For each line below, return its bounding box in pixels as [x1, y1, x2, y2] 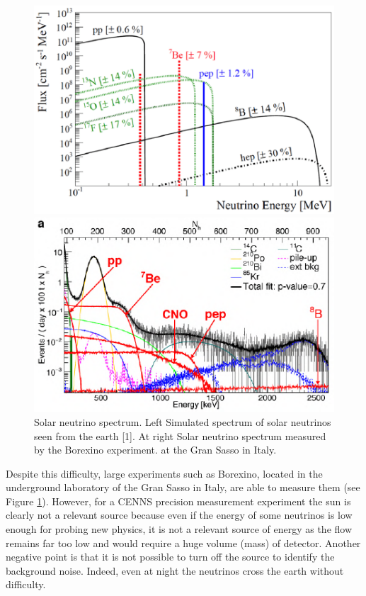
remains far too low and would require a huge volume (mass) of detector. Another [6, 535, 361, 550]
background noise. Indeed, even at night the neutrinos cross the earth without [6, 563, 344, 578]
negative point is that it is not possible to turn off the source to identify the [6, 549, 335, 564]
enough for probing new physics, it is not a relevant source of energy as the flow [6, 522, 353, 536]
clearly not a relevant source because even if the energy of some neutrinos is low [6, 507, 353, 522]
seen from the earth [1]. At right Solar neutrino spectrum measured [34, 428, 326, 443]
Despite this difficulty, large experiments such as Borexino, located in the [6, 466, 323, 480]
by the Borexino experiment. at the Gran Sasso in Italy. [34, 442, 277, 457]
